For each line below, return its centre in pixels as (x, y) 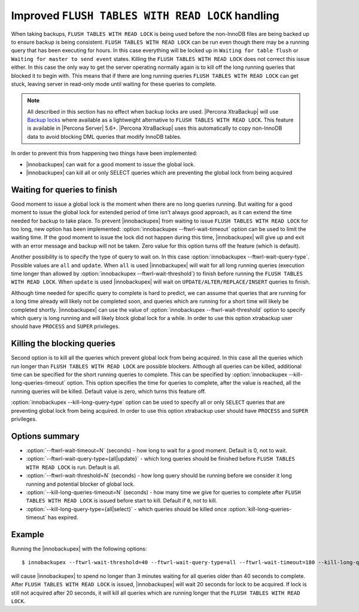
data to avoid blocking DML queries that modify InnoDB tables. (104, 136)
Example (28, 535)
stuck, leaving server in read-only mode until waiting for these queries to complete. (114, 84)
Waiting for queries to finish (64, 189)
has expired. (63, 517)
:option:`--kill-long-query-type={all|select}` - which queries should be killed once (127, 509)
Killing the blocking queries (63, 344)
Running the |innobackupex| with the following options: (79, 549)
